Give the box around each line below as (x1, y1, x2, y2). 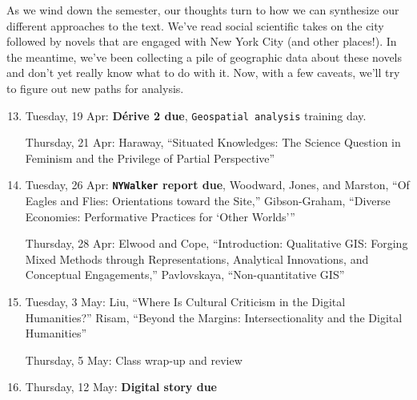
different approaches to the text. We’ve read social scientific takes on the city (6, 17, 384, 34)
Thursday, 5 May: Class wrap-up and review (25, 351, 243, 368)
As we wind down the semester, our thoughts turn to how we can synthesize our (6, 2, 399, 18)
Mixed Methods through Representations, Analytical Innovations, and (25, 250, 369, 267)
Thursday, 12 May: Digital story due (25, 378, 217, 395)
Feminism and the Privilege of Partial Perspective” (25, 149, 275, 166)
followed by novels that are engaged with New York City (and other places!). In (6, 33, 397, 50)
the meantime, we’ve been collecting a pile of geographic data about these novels (6, 48, 403, 65)
